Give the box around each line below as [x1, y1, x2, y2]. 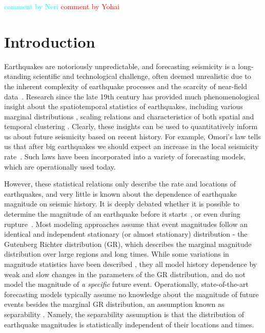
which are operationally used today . [4, 161, 116, 172]
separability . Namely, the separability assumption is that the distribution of [4, 308, 244, 319]
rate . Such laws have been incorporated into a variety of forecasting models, [4, 151, 246, 162]
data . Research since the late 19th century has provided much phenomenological [4, 91, 259, 101]
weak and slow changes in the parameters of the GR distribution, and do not [4, 268, 246, 279]
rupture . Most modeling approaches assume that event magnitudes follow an [4, 218, 248, 229]
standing [4, 71, 31, 81]
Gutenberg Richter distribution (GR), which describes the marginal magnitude [4, 238, 252, 249]
